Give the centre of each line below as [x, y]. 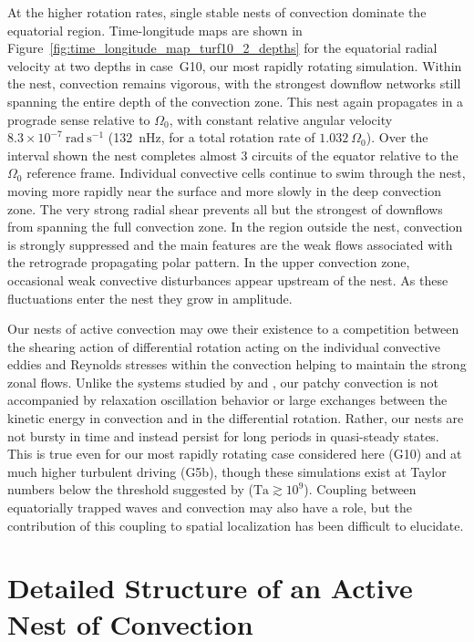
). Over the [397, 137]
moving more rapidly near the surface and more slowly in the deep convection [224, 190]
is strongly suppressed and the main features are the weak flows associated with [230, 244]
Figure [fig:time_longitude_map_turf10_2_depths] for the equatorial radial [222, 48]
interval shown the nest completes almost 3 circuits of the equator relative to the [233, 155]
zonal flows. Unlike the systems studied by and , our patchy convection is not [223, 382]
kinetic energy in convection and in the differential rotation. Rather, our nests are [236, 418]
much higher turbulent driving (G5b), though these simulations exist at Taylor [227, 471]
